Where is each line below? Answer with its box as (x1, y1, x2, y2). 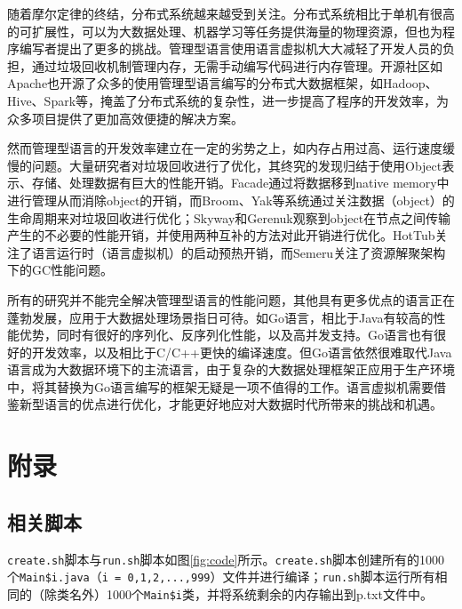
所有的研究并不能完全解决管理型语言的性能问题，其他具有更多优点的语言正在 (7, 290, 455, 309)
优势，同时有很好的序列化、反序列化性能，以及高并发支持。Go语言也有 (19, 325, 434, 344)
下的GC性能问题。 (7, 260, 114, 279)
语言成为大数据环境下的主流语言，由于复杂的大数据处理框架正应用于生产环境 (7, 360, 455, 379)
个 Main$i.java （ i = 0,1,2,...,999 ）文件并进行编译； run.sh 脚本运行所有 (7, 567, 435, 586)
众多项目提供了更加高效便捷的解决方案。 (7, 108, 243, 127)
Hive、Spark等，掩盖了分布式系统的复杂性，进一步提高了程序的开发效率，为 (7, 91, 450, 109)
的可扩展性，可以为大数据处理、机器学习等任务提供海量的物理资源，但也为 (7, 21, 442, 40)
